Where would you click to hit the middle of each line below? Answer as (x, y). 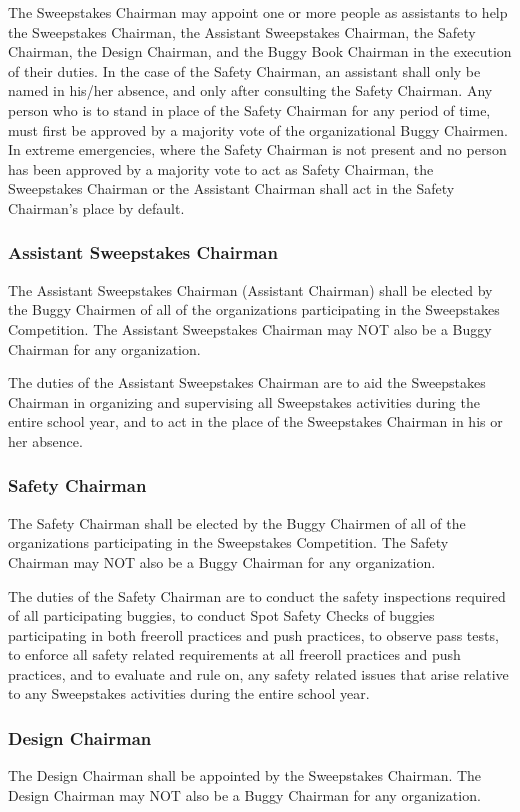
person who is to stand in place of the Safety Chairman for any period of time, (249, 109)
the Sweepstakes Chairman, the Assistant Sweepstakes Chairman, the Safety (242, 31)
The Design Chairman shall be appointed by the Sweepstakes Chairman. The (245, 775)
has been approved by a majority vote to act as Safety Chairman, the (221, 168)
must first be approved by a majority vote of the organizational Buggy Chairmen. (258, 129)
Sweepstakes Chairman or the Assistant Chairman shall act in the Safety (231, 188)
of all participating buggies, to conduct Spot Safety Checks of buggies (221, 615)
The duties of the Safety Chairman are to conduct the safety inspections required (257, 595)
